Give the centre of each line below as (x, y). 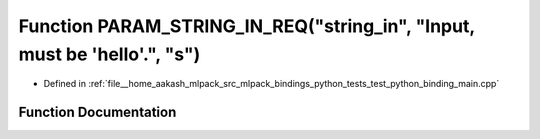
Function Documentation (97, 112)
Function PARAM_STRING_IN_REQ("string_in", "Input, (246, 26)
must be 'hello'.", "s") (109, 54)
